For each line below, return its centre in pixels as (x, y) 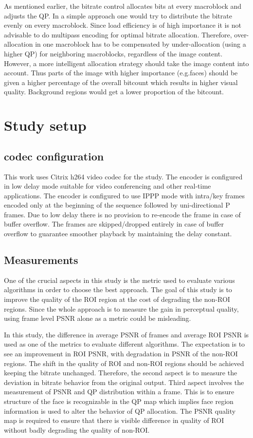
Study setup (45, 125)
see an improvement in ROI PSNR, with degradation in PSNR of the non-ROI (121, 354)
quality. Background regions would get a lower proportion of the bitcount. (114, 92)
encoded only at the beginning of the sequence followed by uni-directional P (117, 205)
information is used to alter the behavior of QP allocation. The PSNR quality (120, 411)
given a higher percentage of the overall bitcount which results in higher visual (121, 82)
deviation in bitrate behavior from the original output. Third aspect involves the (124, 382)
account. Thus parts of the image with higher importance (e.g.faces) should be (121, 73)
